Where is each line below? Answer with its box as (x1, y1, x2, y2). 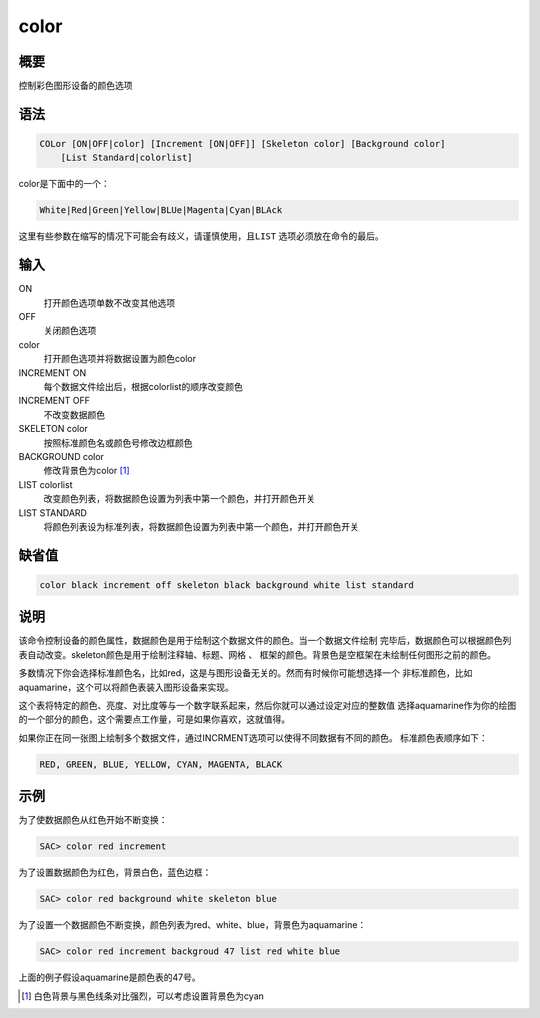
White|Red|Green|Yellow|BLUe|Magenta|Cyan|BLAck (39, 205, 283, 216)
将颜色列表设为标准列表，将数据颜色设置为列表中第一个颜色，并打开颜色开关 (43, 520, 359, 532)
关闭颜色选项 (43, 325, 97, 337)
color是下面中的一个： (18, 178, 110, 190)
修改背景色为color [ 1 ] (43, 465, 130, 477)
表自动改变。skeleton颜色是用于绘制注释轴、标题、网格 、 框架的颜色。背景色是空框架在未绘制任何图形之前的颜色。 (18, 648, 497, 660)
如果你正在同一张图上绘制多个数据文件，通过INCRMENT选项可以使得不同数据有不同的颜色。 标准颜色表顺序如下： (18, 731, 489, 744)
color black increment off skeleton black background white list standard (39, 579, 415, 590)
